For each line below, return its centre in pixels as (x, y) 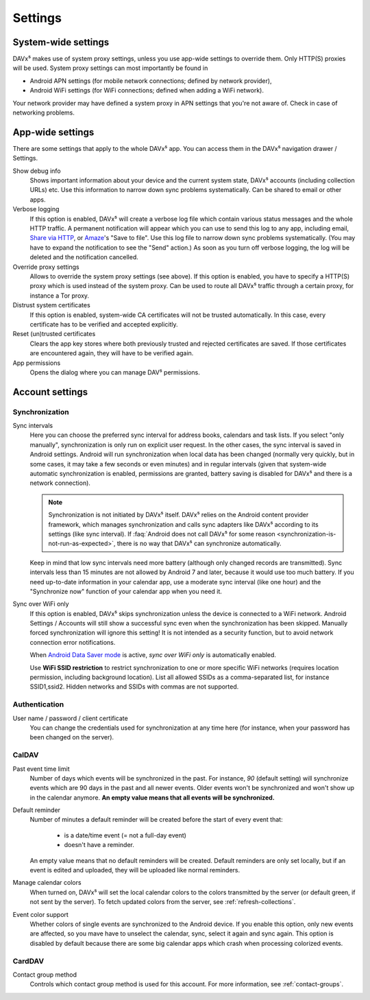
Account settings (50, 392)
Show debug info (37, 171)
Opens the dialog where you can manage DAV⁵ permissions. (115, 372)
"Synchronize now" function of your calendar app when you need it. (126, 591)
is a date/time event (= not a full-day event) (125, 835)
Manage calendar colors (47, 883)
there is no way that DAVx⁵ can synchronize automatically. (199, 544)
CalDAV (26, 755)
